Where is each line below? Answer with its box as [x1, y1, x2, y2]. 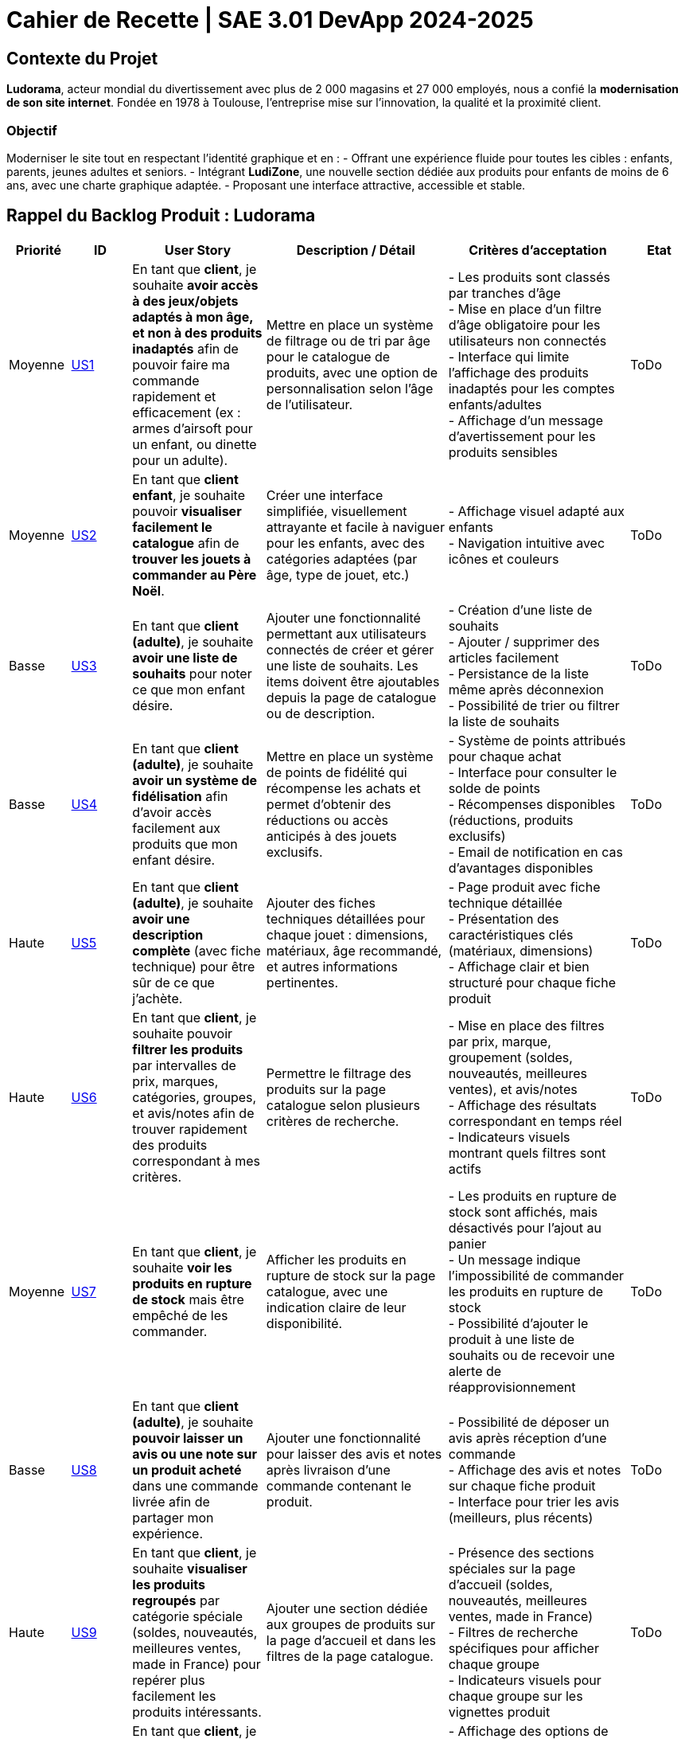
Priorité [15, 241, 61, 258]
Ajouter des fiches [266, 894, 376, 911]
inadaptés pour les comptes [448, 380, 615, 397]
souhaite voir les [132, 1259, 232, 1276]
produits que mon [132, 835, 238, 852]
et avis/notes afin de [132, 1104, 255, 1121]
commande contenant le [266, 1477, 412, 1494]
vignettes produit [448, 1703, 551, 1720]
